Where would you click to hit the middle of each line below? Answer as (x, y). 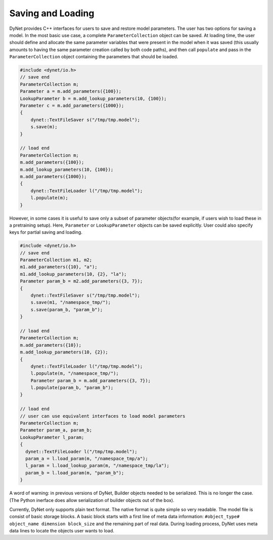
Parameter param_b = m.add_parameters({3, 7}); (91, 381)
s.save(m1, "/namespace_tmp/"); (71, 302)
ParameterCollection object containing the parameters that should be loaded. (94, 57)
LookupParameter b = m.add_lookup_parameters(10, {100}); (93, 98)
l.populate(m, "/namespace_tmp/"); (75, 373)
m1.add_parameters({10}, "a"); (59, 267)
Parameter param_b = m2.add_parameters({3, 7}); (81, 281)
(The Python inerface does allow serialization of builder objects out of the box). (92, 500)
